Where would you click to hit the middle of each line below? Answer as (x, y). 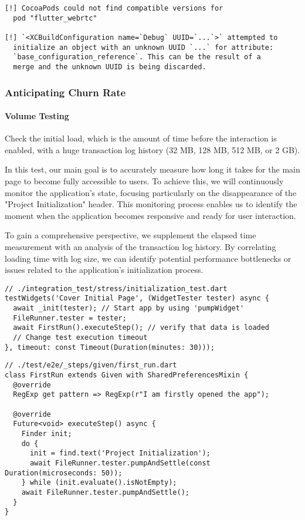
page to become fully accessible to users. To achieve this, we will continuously (144, 181)
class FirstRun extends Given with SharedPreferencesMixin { (127, 375)
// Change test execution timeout (80, 338)
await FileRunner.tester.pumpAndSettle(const (120, 463)
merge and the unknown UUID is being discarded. (110, 67)
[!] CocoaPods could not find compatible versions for (114, 8)
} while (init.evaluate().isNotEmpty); (99, 483)
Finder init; (47, 433)
